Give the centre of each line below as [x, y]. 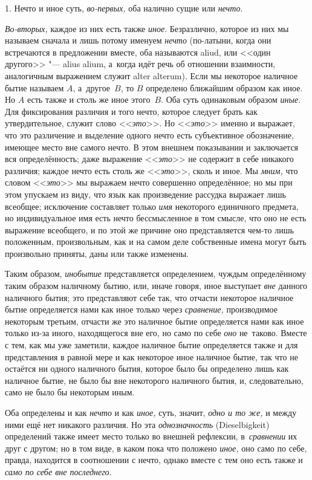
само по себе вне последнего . [58, 471]
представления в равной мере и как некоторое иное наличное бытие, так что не [151, 356]
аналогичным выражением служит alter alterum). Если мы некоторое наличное [151, 75]
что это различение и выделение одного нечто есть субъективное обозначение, [149, 135]
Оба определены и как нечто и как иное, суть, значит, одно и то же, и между [151, 412]
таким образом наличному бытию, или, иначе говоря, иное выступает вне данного [156, 286]
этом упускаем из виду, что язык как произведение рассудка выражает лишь [145, 194]
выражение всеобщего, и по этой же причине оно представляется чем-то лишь [149, 229]
